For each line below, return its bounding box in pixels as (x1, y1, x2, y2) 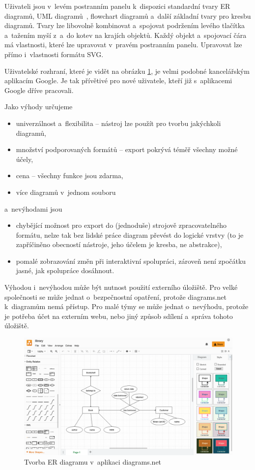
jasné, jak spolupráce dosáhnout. (16, 265, 114, 276)
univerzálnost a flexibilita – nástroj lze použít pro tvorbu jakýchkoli (16, 118, 221, 128)
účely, (16, 154, 33, 164)
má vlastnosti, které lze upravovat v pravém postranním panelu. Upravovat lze (4, 39, 242, 50)
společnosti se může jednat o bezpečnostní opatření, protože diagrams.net (4, 291, 227, 302)
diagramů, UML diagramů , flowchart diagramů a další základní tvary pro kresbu (4, 10, 251, 21)
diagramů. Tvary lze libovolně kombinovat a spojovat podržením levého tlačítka (4, 20, 245, 31)
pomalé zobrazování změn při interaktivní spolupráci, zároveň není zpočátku (16, 255, 246, 266)
